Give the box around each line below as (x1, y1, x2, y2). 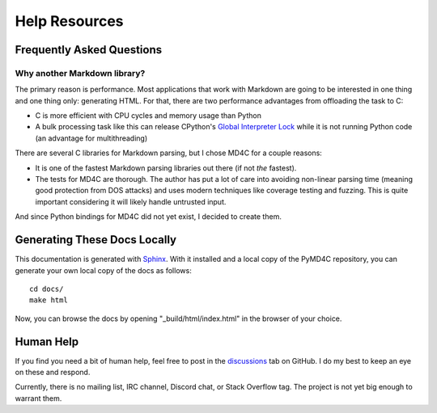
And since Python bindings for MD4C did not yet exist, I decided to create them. (15, 212, 282, 221)
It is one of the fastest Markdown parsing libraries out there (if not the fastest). (35, 162, 297, 173)
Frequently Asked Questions (15, 43, 163, 57)
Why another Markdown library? (15, 67, 146, 78)
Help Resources (15, 12, 125, 30)
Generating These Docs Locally (15, 233, 177, 247)
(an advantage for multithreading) (35, 133, 148, 143)
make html (29, 296, 68, 305)
